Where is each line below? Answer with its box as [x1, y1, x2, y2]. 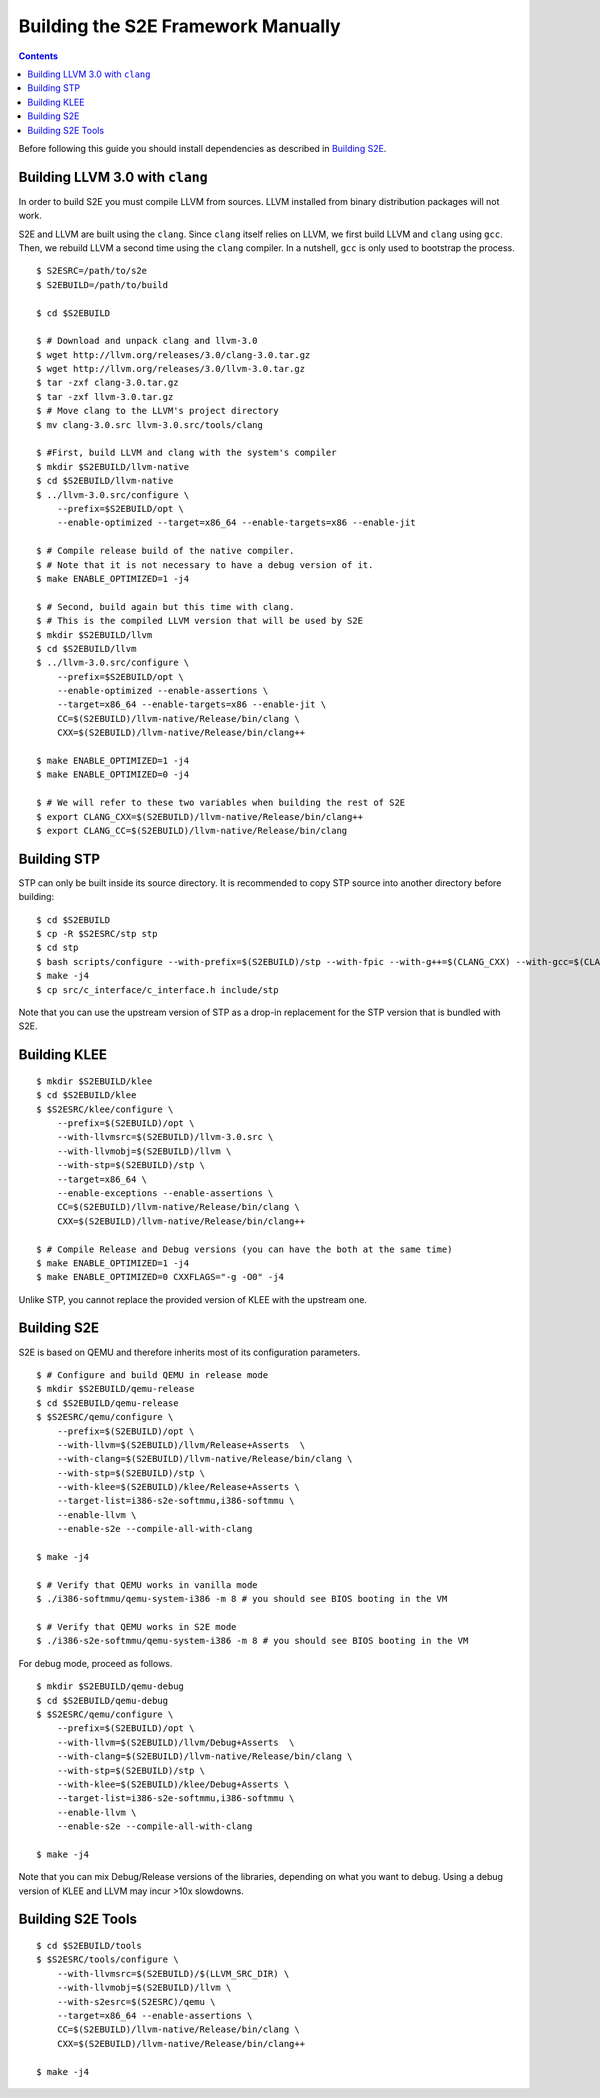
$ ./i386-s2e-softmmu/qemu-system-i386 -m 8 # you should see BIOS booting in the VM [36, 1635, 469, 1647]
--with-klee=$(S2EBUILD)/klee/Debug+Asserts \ [56, 1778, 290, 1790]
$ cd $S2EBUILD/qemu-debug [36, 1695, 169, 1706]
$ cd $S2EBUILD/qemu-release [36, 1397, 179, 1409]
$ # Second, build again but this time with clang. [36, 601, 295, 612]
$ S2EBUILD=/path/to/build [36, 279, 169, 290]
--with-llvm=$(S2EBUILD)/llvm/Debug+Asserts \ [56, 1736, 295, 1748]
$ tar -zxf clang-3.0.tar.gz [36, 377, 179, 389]
